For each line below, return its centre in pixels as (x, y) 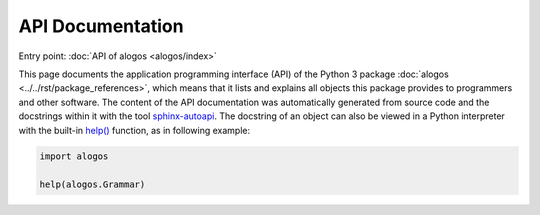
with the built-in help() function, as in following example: (134, 130)
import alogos (74, 156)
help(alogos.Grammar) (92, 184)
